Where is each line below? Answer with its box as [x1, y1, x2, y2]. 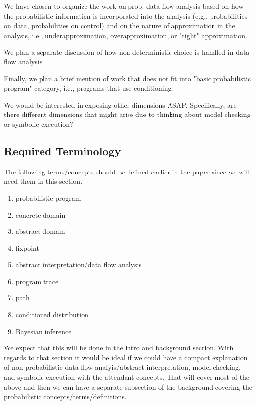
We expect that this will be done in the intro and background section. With [4, 343, 234, 353]
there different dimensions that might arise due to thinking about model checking [4, 109, 251, 119]
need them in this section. [4, 176, 83, 186]
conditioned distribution [15, 309, 88, 320]
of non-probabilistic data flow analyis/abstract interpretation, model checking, [4, 362, 241, 372]
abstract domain [15, 226, 65, 236]
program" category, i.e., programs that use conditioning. [4, 83, 173, 93]
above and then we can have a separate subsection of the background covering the [4, 381, 252, 392]
